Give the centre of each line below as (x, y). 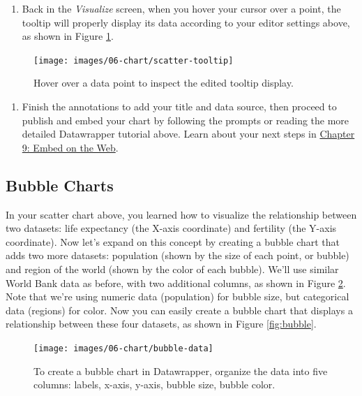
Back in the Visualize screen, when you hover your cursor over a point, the (181, 8)
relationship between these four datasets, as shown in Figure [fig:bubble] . (161, 324)
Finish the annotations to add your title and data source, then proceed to (179, 107)
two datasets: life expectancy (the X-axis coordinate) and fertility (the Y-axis (171, 228)
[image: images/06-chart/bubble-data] (123, 348)
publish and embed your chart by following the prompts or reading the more (186, 120)
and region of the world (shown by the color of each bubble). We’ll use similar (172, 269)
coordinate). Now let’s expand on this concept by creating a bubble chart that (173, 241)
